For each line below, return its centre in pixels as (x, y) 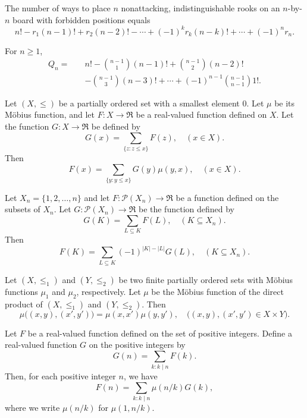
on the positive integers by (137, 345)
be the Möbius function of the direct (217, 291)
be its (285, 103)
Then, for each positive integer (60, 376)
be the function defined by (186, 209)
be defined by (116, 126)
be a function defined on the (227, 197)
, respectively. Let (109, 291)
